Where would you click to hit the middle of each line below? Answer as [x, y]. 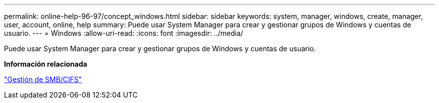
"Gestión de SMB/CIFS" [43, 79]
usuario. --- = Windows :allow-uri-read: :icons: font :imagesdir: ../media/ [124, 33]
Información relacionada [46, 64]
